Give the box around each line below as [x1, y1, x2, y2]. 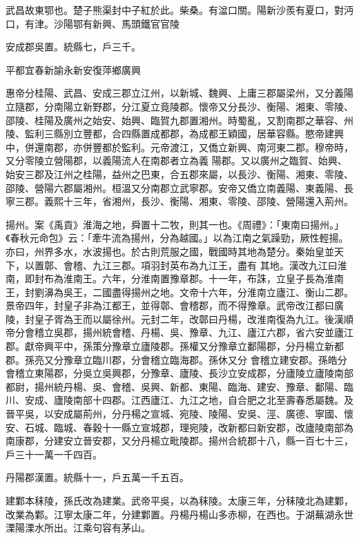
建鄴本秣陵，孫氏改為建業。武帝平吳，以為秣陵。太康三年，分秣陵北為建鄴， [6, 493, 353, 507]
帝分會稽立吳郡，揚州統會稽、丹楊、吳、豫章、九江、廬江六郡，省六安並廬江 [6, 325, 353, 340]
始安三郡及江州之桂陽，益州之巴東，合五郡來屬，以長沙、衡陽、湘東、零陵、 [6, 166, 353, 181]
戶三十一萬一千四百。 [6, 447, 102, 461]
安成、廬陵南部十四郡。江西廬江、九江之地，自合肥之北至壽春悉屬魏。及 [24, 393, 353, 407]
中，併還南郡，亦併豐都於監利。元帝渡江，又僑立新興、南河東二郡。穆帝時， [6, 139, 353, 154]
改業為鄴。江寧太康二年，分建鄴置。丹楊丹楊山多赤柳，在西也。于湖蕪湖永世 [6, 507, 353, 521]
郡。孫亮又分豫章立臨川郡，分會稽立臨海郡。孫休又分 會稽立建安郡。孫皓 [6, 352, 338, 366]
